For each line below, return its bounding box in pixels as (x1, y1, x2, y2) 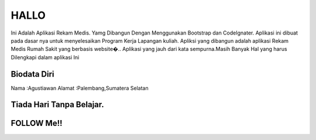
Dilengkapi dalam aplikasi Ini (11, 53, 80, 61)
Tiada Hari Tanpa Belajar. (11, 100, 105, 110)
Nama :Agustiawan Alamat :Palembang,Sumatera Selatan (11, 84, 149, 91)
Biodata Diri (11, 69, 55, 79)
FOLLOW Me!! (11, 118, 63, 128)
